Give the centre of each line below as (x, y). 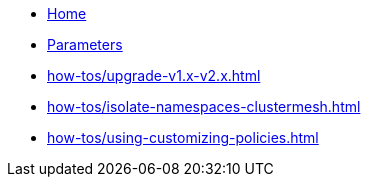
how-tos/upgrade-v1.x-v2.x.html (154, 75)
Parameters (85, 44)
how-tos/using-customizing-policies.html (183, 137)
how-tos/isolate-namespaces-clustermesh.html (204, 106)
